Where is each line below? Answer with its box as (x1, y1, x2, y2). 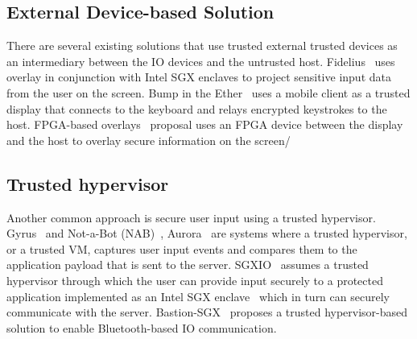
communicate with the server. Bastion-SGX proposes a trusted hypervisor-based (6, 304, 408, 320)
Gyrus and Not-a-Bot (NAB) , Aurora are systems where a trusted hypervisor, (6, 225, 407, 242)
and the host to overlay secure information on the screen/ (6, 131, 291, 148)
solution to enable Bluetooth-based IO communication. (6, 319, 277, 336)
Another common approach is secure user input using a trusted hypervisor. (6, 209, 376, 225)
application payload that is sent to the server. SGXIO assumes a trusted (6, 256, 369, 273)
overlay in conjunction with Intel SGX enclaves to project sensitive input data (6, 68, 391, 85)
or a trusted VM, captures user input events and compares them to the (6, 240, 357, 257)
